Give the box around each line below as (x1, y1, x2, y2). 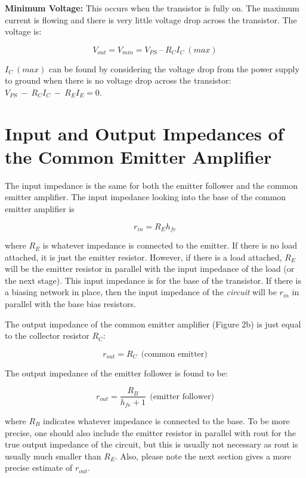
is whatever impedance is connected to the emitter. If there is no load (42, 239, 297, 252)
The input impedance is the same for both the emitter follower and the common (5, 179, 298, 191)
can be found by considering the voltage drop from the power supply (48, 62, 299, 75)
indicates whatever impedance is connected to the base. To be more (43, 414, 290, 427)
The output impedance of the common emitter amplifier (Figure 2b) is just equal (5, 317, 301, 330)
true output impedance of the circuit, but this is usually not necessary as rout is (5, 438, 298, 451)
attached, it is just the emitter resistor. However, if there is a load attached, (5, 250, 282, 263)
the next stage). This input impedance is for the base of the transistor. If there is (5, 274, 301, 286)
